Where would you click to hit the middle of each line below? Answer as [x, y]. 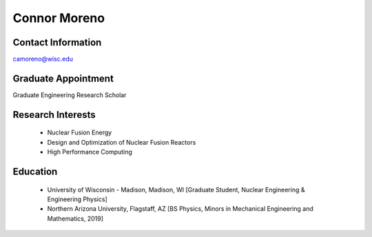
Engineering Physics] [77, 199]
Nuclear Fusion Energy [80, 133]
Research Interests [54, 115]
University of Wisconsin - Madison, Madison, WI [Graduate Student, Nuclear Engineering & [176, 189]
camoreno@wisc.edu [43, 59]
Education [35, 171]
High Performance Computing [90, 152]
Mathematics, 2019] [75, 218]
